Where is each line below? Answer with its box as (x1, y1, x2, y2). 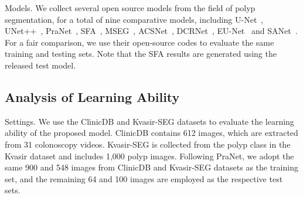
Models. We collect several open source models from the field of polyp (5, 2, 256, 13)
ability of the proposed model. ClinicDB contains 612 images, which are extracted (5, 127, 298, 139)
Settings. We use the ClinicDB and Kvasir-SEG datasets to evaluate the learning (5, 115, 294, 127)
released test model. (5, 59, 76, 71)
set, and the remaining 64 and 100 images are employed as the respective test (5, 172, 283, 185)
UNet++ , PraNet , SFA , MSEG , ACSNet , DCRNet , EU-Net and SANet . (5, 25, 298, 37)
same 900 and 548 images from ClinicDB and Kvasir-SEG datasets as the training (5, 161, 298, 173)
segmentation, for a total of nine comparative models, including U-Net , (5, 13, 264, 25)
